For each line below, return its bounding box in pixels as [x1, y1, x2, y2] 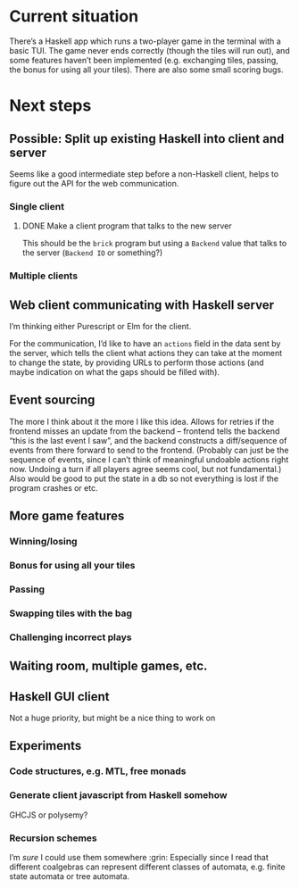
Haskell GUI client [9, 689, 110, 704]
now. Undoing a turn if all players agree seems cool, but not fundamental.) [9, 463, 282, 474]
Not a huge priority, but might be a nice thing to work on [9, 712, 216, 723]
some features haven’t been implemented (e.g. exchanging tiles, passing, [9, 54, 278, 65]
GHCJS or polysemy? [9, 810, 88, 820]
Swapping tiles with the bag [9, 607, 132, 619]
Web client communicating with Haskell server [9, 297, 275, 312]
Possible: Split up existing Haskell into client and [9, 131, 285, 146]
